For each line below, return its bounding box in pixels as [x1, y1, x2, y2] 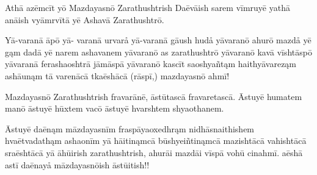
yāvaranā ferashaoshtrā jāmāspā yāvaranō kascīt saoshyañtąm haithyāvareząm [5, 57, 297, 70]
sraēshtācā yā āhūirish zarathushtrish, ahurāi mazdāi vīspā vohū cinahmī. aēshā [5, 146, 303, 159]
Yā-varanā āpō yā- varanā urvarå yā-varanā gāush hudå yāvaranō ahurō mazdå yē [5, 34, 312, 46]
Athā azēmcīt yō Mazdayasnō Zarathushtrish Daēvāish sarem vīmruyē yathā [5, 1, 290, 13]
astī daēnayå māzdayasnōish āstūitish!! [5, 158, 150, 171]
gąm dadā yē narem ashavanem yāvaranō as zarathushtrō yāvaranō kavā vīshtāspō [5, 45, 312, 58]
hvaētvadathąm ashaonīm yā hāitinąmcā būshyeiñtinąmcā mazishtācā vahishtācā [5, 134, 307, 147]
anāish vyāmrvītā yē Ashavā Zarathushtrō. [5, 13, 164, 26]
